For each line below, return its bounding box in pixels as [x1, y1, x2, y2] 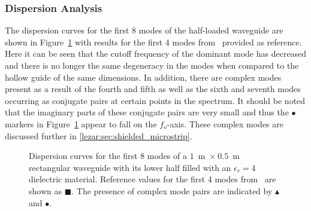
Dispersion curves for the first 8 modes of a [29, 149, 187, 162]
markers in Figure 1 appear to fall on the [5, 117, 157, 130]
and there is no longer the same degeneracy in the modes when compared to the [5, 59, 299, 71]
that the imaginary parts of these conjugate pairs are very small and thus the [5, 106, 289, 118]
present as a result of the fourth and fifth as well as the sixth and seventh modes [5, 82, 301, 95]
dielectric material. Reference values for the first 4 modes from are [29, 173, 276, 185]
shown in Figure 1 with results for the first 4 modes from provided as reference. [5, 35, 302, 48]
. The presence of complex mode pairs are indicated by [71, 184, 273, 197]
